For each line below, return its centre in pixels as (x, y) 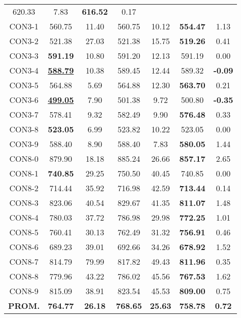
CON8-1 (24, 173)
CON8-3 (24, 203)
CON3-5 (24, 85)
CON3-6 (24, 100)
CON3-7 (24, 114)
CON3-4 (24, 70)
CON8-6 (24, 247)
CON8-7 (24, 261)
